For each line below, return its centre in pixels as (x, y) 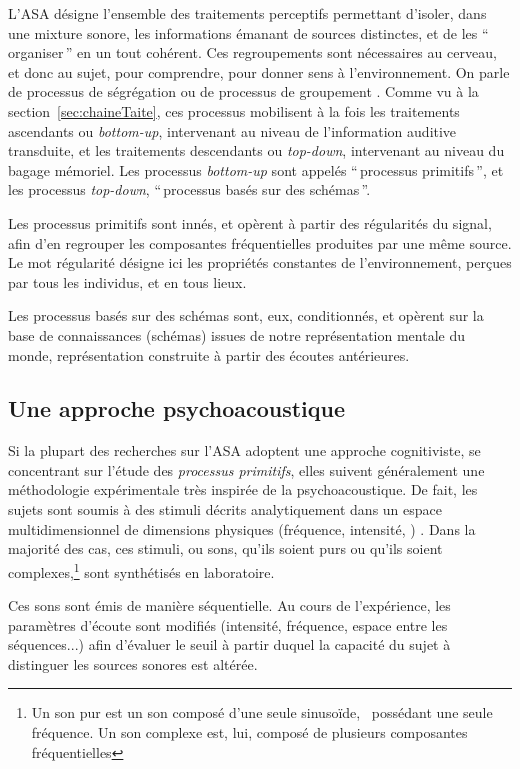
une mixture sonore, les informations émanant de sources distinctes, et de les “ (248, 32)
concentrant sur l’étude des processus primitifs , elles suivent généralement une (246, 469)
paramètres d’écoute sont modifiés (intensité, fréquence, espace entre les (228, 624)
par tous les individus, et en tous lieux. (127, 281)
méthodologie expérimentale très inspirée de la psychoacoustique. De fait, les (243, 489)
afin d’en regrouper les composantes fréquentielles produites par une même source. (260, 242)
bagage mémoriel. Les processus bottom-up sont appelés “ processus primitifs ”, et (256, 169)
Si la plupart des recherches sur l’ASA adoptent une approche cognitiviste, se (244, 450)
